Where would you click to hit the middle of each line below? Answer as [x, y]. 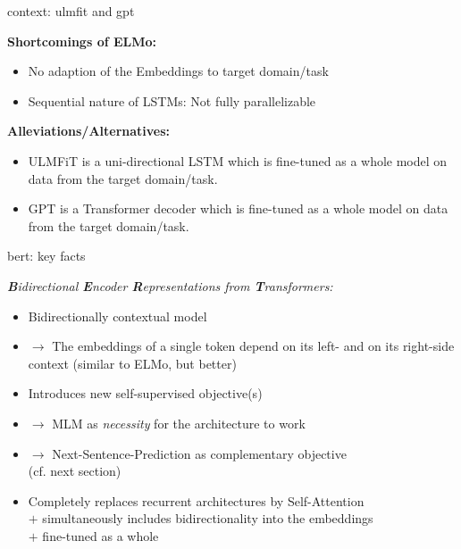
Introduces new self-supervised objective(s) [145, 393]
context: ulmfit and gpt [71, 11]
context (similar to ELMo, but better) [132, 363]
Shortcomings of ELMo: [82, 41]
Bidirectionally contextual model [117, 316]
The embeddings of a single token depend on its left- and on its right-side [253, 346]
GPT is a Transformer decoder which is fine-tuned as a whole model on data [238, 208]
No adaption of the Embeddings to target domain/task [178, 71]
